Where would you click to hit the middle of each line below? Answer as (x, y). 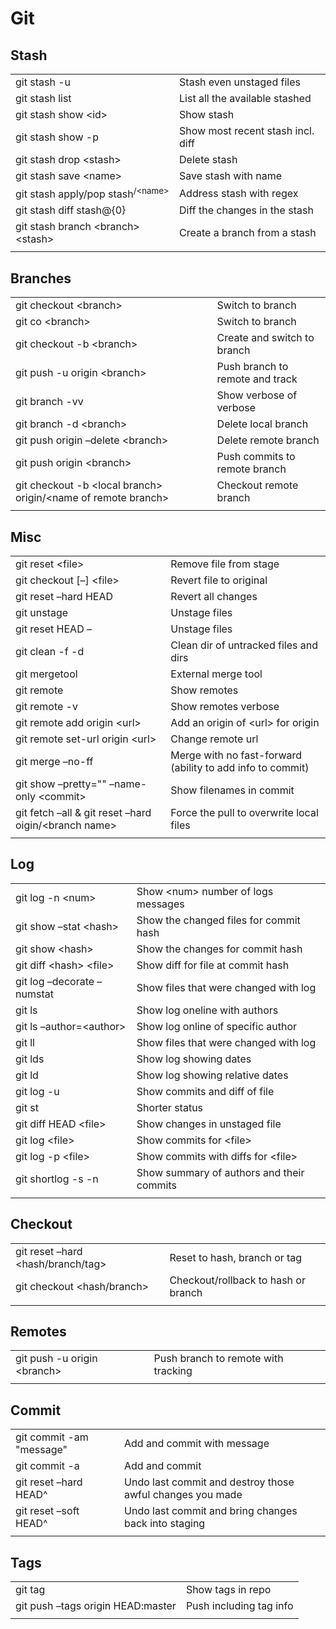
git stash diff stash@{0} (71, 210)
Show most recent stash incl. (247, 130)
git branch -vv (49, 402)
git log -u (37, 1091)
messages (160, 904)
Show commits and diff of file (205, 1091)
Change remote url (214, 739)
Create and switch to (265, 338)
